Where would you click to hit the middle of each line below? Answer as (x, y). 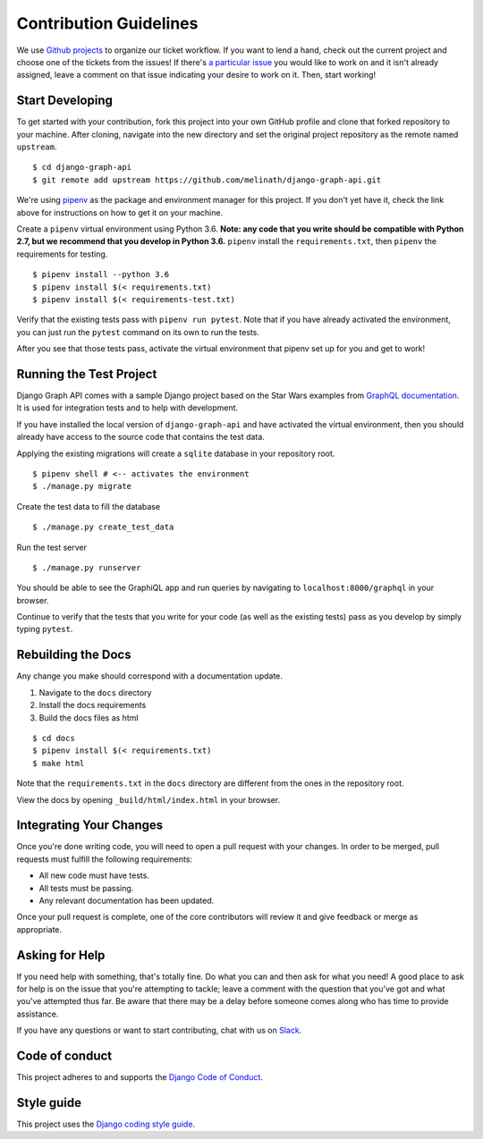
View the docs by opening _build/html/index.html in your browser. (148, 799)
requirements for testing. (62, 254)
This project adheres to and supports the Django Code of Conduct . (140, 1077)
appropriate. (39, 929)
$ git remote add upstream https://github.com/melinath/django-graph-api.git (207, 180)
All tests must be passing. (86, 888)
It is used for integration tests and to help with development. (127, 408)
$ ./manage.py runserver (87, 567)
